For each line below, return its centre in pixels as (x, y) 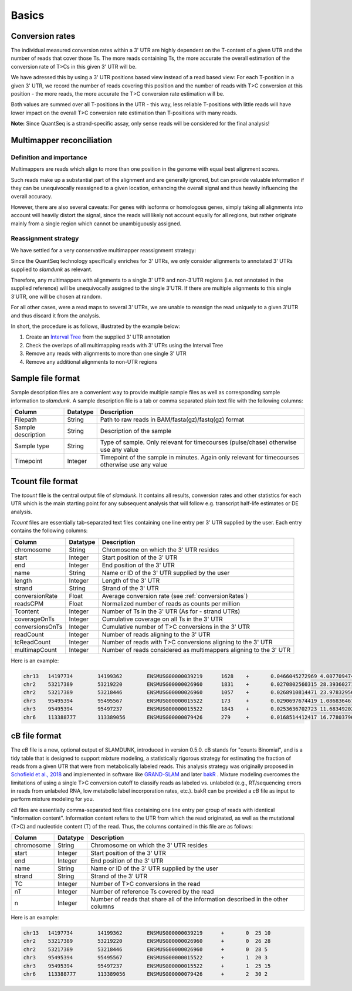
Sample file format (45, 378)
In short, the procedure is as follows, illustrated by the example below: (96, 326)
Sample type (32, 446)
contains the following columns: (49, 530)
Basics (28, 15)
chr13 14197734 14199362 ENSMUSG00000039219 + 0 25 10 (147, 933)
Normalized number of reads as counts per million (171, 603)
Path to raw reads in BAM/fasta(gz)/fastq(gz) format (172, 420)
